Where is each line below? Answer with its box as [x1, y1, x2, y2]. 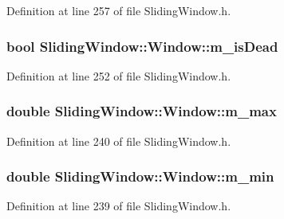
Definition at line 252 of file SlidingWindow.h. [6, 67, 231, 84]
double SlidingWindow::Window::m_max [6, 101, 277, 121]
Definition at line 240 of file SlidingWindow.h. [6, 132, 231, 149]
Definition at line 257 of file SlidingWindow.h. [6, 2, 231, 18]
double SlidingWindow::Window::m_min [6, 166, 274, 186]
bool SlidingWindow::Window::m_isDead [6, 36, 278, 56]
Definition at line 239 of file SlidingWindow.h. [6, 197, 231, 214]
